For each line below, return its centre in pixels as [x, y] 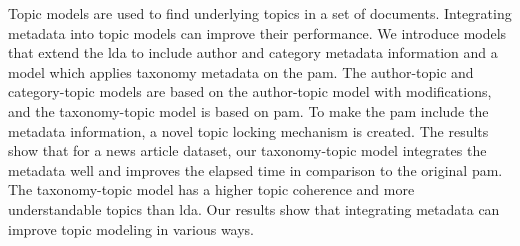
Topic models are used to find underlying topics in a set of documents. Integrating [260, 13]
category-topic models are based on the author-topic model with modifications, [250, 91]
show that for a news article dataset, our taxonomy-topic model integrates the [247, 150]
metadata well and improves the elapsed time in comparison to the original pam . [255, 169]
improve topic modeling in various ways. [131, 228]
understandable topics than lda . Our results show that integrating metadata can [254, 208]
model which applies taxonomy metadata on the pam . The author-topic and [241, 71]
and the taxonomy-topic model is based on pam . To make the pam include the [248, 110]
